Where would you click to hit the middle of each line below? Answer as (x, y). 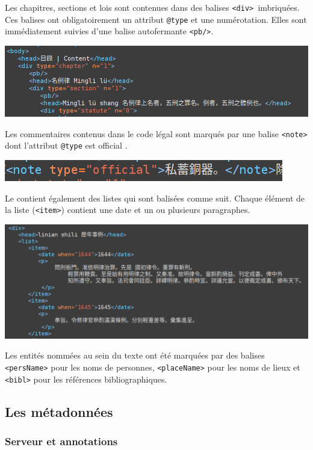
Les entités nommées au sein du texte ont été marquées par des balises (135, 355)
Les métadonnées (59, 411)
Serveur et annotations (61, 441)
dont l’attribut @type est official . (66, 145)
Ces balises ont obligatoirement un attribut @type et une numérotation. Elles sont (156, 19)
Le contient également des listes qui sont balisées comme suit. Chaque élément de (155, 198)
